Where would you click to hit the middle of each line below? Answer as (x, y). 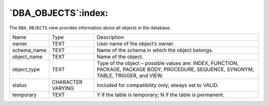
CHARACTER (67, 82)
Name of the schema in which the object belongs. (155, 50)
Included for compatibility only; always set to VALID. (158, 85)
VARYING (63, 88)
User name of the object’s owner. (135, 44)
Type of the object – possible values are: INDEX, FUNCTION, (168, 63)
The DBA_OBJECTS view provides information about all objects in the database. (90, 28)
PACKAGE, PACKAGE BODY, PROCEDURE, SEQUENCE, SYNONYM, (175, 69)
